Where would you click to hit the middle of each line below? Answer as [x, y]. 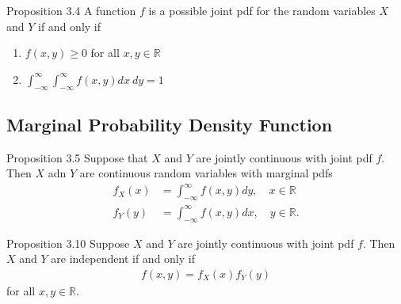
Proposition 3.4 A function [71, 10]
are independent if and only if [123, 258]
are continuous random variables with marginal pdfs [206, 173]
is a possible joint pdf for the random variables [262, 10]
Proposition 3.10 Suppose [68, 243]
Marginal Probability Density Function [170, 124]
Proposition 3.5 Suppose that [77, 157]
